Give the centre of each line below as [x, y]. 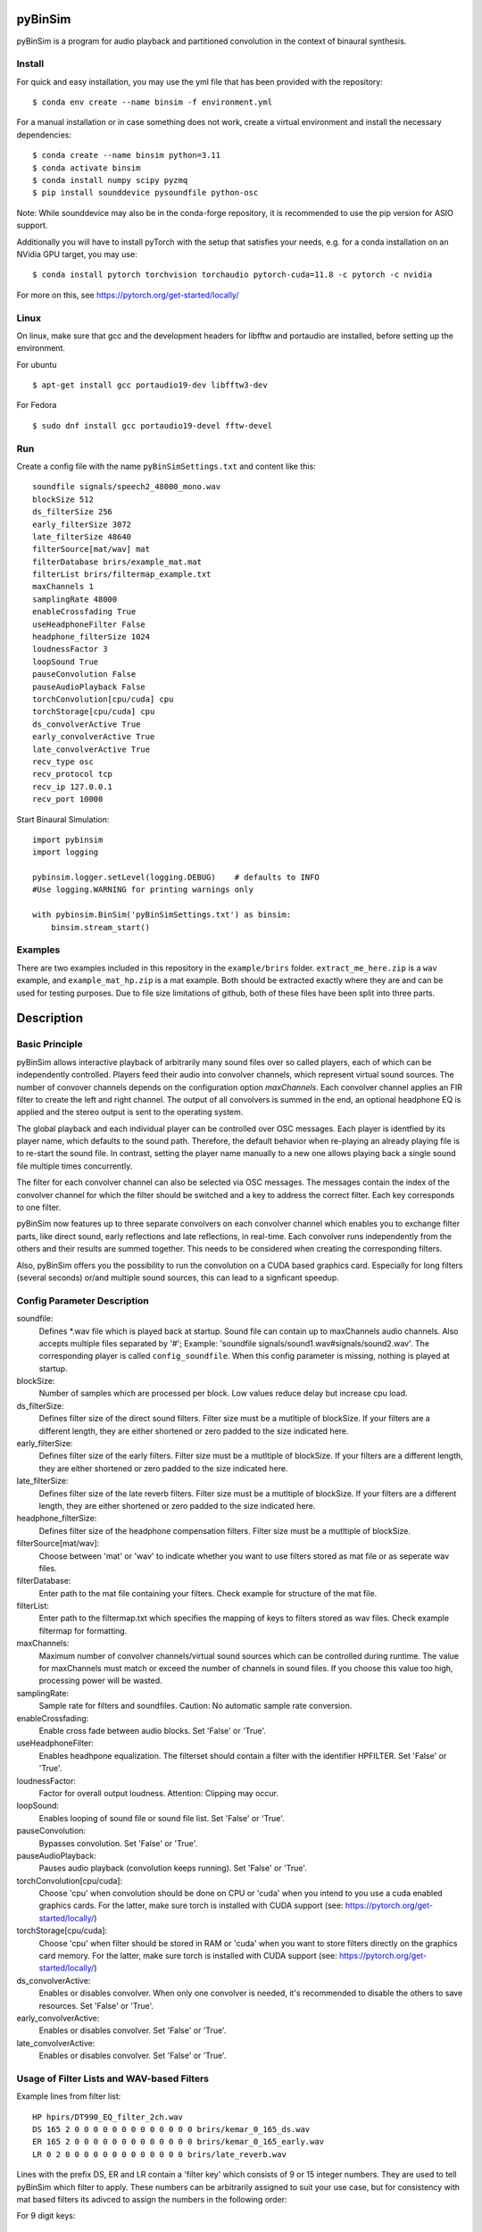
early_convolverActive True [94, 737]
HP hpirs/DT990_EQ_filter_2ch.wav [108, 2117]
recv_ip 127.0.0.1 [73, 787]
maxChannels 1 [63, 587]
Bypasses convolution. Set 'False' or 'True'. [118, 1843]
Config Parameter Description [83, 1301]
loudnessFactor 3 [70, 649]
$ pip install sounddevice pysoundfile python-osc [145, 193]
